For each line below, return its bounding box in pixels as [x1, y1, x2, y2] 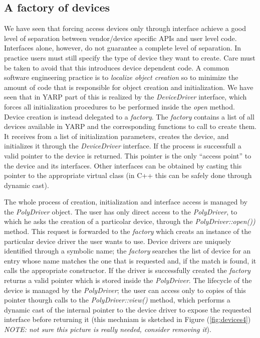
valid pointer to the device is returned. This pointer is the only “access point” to [4, 150, 251, 160]
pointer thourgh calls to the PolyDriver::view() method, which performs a [4, 294, 230, 305]
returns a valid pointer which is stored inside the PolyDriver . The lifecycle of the [4, 275, 252, 285]
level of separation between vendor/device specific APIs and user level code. [4, 32, 237, 43]
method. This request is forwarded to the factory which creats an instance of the [4, 226, 251, 236]
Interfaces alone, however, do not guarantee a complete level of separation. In [4, 42, 241, 53]
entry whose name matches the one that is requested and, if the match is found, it [4, 255, 256, 265]
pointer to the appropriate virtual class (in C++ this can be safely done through [4, 170, 252, 180]
